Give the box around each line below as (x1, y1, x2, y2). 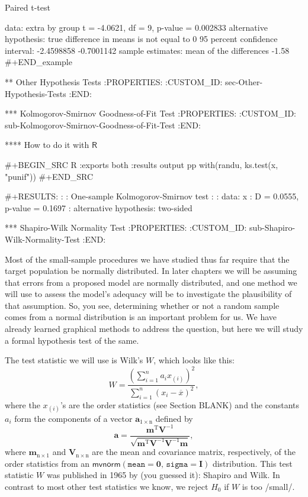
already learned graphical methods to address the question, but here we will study (5, 322, 303, 335)
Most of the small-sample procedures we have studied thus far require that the (5, 253, 290, 265)
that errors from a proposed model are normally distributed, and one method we (5, 276, 297, 288)
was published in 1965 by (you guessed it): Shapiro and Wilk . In (46, 469, 280, 481)
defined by (155, 412, 193, 424)
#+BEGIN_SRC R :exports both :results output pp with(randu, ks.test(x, (5, 158, 278, 170)
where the (5, 398, 40, 411)
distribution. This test (212, 457, 293, 469)
